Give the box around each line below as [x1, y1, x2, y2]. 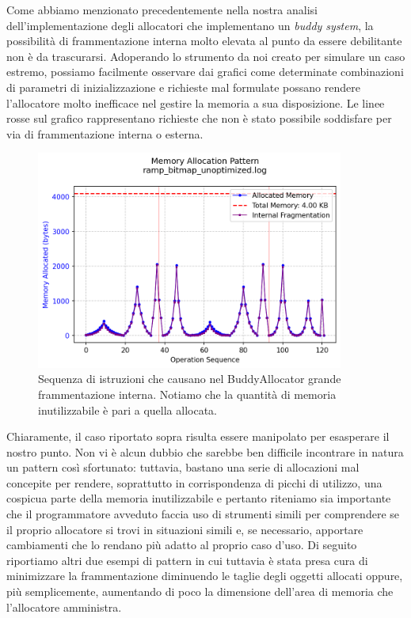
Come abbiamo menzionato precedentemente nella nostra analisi [6, 2, 318, 17]
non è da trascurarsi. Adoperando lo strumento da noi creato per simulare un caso [6, 47, 405, 64]
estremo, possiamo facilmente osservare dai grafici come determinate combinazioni [6, 63, 404, 80]
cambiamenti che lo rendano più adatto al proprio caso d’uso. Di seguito [6, 536, 357, 553]
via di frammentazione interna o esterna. [6, 125, 204, 142]
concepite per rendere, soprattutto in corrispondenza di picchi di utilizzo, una [6, 474, 382, 491]
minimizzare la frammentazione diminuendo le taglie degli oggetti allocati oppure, [6, 567, 403, 584]
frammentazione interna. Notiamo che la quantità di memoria [38, 385, 337, 402]
